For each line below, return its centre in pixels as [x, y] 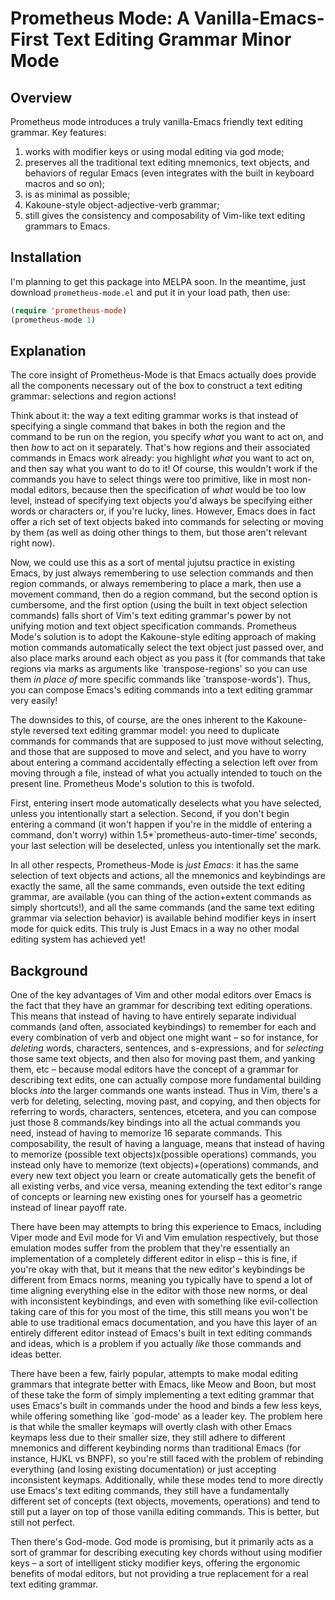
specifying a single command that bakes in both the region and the [148, 426]
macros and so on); [65, 183]
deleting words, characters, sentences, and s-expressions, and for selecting [167, 1048]
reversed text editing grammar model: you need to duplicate [156, 731]
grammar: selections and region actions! [93, 396]
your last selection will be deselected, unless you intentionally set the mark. [166, 846]
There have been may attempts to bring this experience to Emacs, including [166, 1227]
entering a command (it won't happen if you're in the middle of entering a [161, 824]
